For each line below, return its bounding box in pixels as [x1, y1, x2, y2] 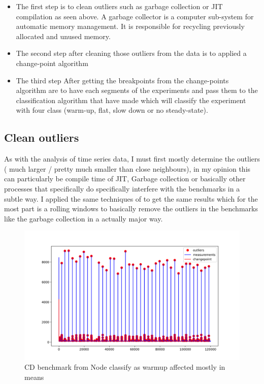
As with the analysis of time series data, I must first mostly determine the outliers [4, 153, 260, 164]
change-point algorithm [16, 57, 88, 68]
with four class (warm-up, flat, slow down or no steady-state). [16, 105, 208, 115]
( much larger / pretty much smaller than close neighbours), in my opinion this [4, 163, 251, 174]
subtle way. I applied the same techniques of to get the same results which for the [4, 193, 258, 204]
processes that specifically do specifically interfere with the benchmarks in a [4, 183, 240, 194]
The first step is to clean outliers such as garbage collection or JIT [16, 1, 223, 11]
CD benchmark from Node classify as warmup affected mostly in [24, 362, 225, 372]
